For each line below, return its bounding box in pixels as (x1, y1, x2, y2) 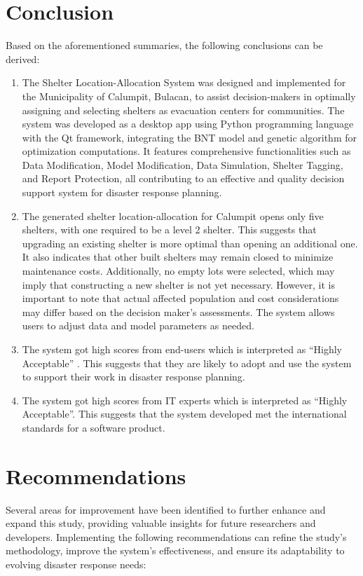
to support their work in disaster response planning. (22, 369, 245, 384)
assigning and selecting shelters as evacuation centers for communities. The (22, 102, 345, 117)
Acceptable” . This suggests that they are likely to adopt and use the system (22, 355, 352, 370)
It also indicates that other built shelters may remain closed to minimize (22, 249, 334, 264)
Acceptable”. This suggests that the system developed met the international (22, 406, 347, 421)
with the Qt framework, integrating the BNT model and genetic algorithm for (22, 130, 357, 144)
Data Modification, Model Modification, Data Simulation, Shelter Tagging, (22, 157, 343, 172)
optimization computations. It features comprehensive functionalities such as (22, 144, 351, 158)
